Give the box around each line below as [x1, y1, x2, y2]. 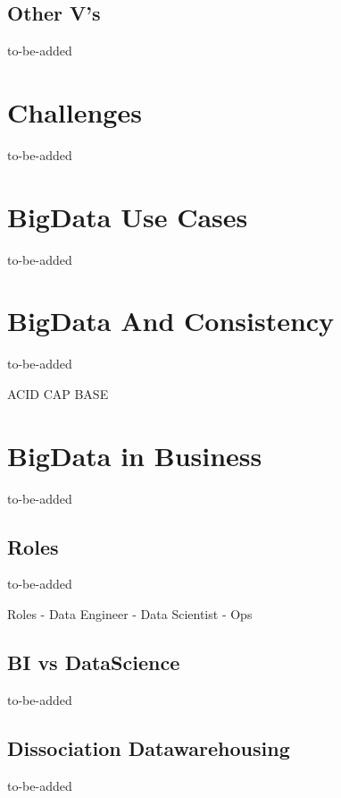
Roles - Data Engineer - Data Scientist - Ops [7, 605, 253, 624]
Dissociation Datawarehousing [7, 734, 290, 761]
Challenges [7, 93, 142, 130]
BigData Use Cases [7, 198, 248, 234]
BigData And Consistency [7, 302, 335, 339]
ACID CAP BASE [7, 384, 109, 403]
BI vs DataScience [7, 649, 180, 676]
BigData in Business [7, 437, 262, 473]
